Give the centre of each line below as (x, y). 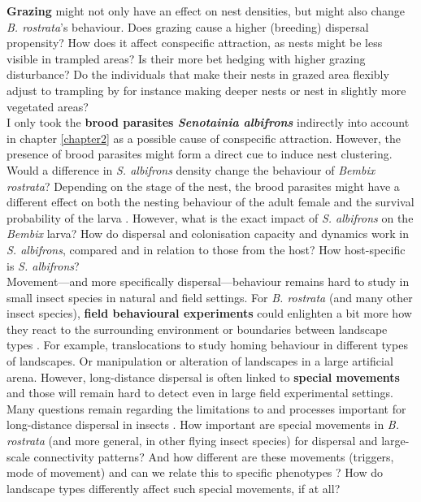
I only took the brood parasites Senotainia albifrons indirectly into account (208, 122)
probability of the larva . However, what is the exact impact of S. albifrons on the (210, 217)
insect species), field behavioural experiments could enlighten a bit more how (209, 313)
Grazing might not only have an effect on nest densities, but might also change (206, 11)
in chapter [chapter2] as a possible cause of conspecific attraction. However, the (204, 138)
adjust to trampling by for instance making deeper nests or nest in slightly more (206, 90)
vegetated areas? (48, 106)
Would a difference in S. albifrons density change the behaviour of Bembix (191, 169)
